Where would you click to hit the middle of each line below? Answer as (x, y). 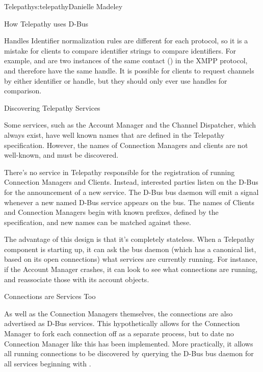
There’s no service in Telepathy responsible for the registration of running (120, 172)
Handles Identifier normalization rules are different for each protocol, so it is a (126, 41)
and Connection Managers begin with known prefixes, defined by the (111, 212)
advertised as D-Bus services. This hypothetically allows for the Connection (122, 323)
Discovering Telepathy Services (52, 107)
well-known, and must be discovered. (61, 155)
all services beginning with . (48, 363)
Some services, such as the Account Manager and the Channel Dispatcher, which (130, 125)
